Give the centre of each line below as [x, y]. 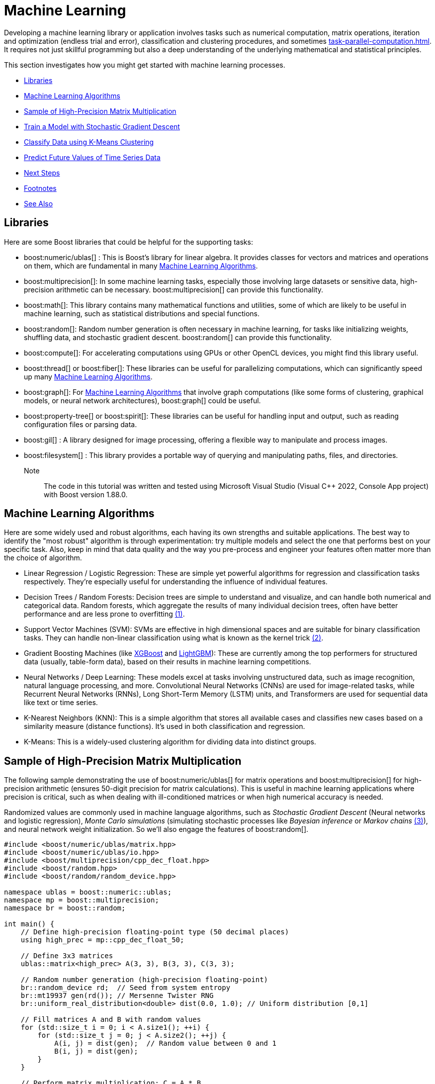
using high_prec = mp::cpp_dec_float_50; [102, 940]
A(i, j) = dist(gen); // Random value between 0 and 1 [165, 1043]
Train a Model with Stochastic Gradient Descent [102, 126]
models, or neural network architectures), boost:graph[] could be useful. [142, 400]
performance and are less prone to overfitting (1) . [104, 614]
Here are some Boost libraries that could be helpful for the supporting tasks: [129, 242]
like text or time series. [61, 703]
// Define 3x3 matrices [67, 956]
